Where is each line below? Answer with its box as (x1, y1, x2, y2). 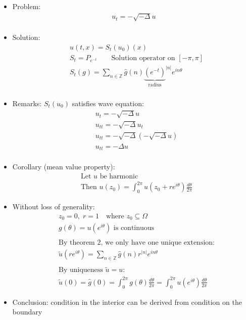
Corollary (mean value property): (12, 161, 115, 172)
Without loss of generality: (12, 201, 95, 212)
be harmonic (100, 172, 138, 180)
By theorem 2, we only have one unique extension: (59, 239, 215, 247)
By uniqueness (59, 266, 103, 274)
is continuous (113, 224, 155, 232)
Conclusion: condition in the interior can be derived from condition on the (12, 296, 242, 307)
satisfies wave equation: (72, 98, 144, 108)
